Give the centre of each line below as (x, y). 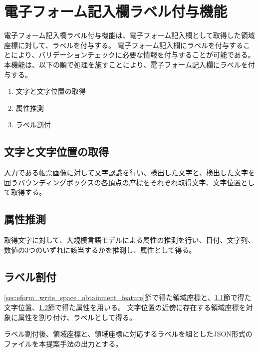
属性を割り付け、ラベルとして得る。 (77, 317)
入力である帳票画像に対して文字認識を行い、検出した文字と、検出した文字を (129, 173)
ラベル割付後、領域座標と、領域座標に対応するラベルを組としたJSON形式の (128, 334)
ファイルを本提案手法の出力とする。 (63, 343)
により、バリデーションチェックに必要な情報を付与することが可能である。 (133, 55)
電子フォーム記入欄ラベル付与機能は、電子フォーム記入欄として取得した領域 (129, 35)
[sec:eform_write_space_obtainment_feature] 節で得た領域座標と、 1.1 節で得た (128, 297)
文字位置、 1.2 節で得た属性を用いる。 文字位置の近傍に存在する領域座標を (125, 307)
